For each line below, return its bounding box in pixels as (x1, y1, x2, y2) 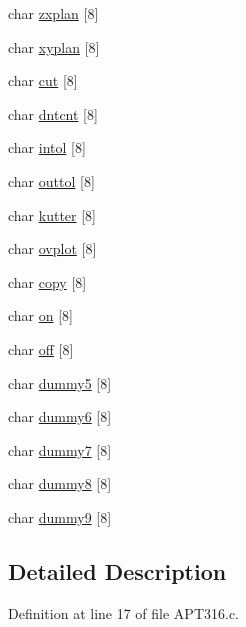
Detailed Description (8, 555, 227, 586)
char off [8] (8, 338, 74, 359)
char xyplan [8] (8, 36, 100, 57)
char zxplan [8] (8, 3, 99, 23)
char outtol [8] (8, 170, 95, 191)
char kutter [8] (8, 204, 96, 225)
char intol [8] (8, 137, 86, 158)
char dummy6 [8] (8, 406, 112, 427)
